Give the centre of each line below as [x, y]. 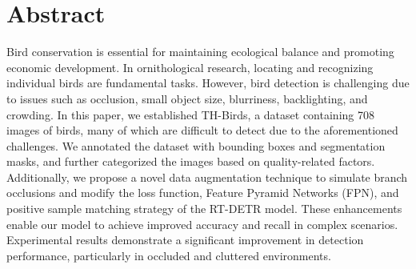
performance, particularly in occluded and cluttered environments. [169, 255]
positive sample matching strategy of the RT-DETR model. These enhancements [204, 209]
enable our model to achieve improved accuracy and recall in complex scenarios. [202, 224]
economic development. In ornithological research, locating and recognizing [190, 67]
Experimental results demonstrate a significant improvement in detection [185, 240]
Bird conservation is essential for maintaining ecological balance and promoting [200, 52]
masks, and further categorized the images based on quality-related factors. [191, 161]
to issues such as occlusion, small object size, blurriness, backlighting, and [187, 98]
